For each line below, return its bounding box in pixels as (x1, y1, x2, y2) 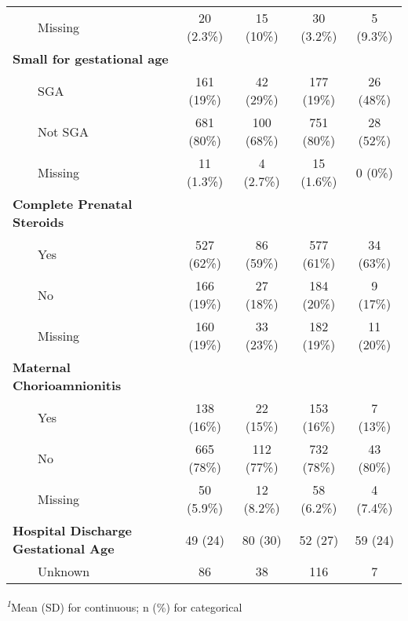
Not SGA (38, 122, 89, 141)
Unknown (38, 562, 90, 580)
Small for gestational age (13, 49, 169, 68)
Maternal (13, 358, 71, 376)
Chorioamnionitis (13, 376, 122, 394)
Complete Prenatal (13, 195, 133, 213)
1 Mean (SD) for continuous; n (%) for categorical (6, 597, 242, 615)
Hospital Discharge (13, 521, 133, 539)
